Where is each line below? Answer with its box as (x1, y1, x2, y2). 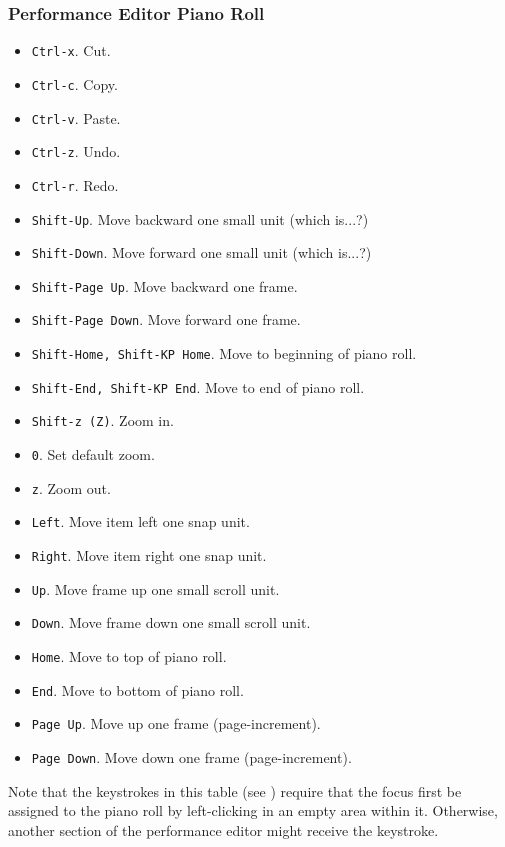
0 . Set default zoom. (31, 444, 155, 465)
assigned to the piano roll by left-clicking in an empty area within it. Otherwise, (8, 800, 498, 821)
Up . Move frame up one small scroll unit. (31, 578, 280, 599)
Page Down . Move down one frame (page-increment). (31, 747, 352, 767)
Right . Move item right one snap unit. (31, 545, 267, 566)
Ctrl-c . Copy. (31, 73, 118, 94)
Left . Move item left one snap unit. (31, 511, 250, 532)
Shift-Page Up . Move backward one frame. (31, 275, 298, 296)
